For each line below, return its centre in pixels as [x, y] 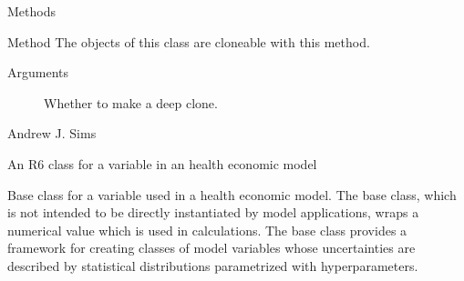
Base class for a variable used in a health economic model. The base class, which [232, 194]
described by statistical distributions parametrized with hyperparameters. [213, 265]
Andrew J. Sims [52, 133]
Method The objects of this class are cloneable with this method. [189, 41]
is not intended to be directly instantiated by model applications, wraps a [213, 212]
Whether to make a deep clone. [131, 102]
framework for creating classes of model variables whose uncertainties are [211, 248]
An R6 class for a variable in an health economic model [162, 163]
